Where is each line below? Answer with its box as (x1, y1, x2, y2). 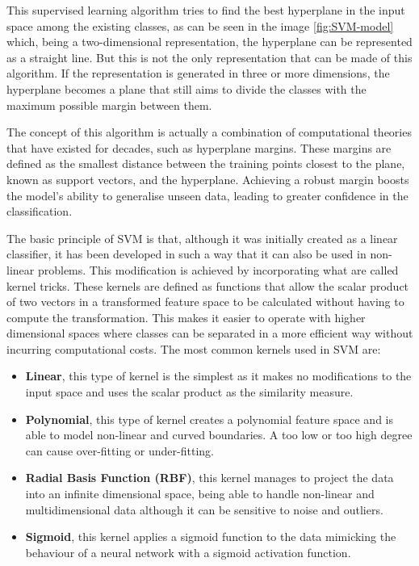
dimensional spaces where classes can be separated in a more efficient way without (6, 325, 413, 342)
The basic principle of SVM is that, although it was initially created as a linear (6, 229, 398, 246)
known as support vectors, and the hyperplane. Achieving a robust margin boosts (6, 170, 409, 187)
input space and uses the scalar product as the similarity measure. (25, 384, 354, 400)
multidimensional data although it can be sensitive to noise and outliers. (25, 501, 383, 518)
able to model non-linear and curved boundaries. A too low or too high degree (25, 426, 413, 443)
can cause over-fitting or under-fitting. (25, 442, 214, 459)
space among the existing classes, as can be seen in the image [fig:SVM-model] (6, 17, 394, 34)
